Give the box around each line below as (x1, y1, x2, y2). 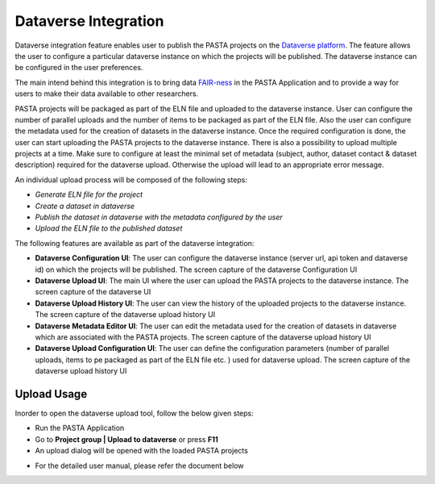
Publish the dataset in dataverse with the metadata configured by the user (35, 212, 284, 222)
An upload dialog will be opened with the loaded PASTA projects (35, 446, 249, 456)
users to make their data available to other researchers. (14, 89, 199, 98)
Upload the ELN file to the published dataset (35, 223, 183, 233)
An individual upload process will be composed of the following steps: (14, 174, 247, 185)
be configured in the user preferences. (14, 63, 143, 73)
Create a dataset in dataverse (35, 201, 135, 211)
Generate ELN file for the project (35, 190, 143, 199)
